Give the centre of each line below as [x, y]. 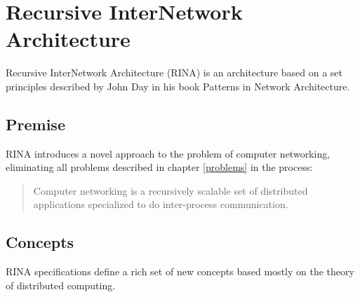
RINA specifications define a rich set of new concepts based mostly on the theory [180, 271]
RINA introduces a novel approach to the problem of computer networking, [168, 153]
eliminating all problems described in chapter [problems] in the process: [159, 167]
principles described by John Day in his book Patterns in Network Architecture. [178, 86]
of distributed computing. [61, 285]
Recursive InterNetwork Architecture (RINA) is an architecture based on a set [174, 72]
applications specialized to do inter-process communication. [161, 204]
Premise [35, 124]
